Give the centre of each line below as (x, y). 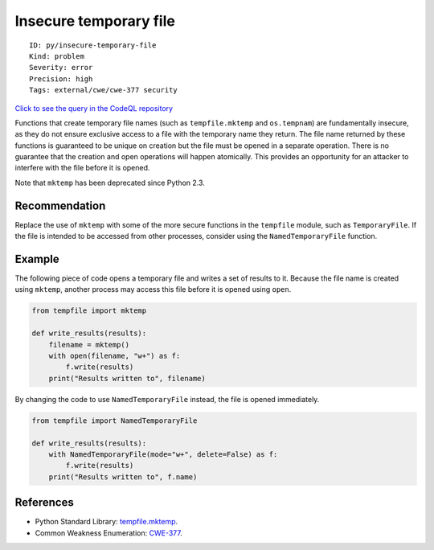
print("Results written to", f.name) (123, 477)
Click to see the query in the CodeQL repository (94, 108)
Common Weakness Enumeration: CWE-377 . (108, 533)
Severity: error (61, 68)
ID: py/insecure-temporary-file (93, 45)
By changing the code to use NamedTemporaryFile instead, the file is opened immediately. (167, 399)
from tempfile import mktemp (89, 311)
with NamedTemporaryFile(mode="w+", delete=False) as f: (163, 454)
